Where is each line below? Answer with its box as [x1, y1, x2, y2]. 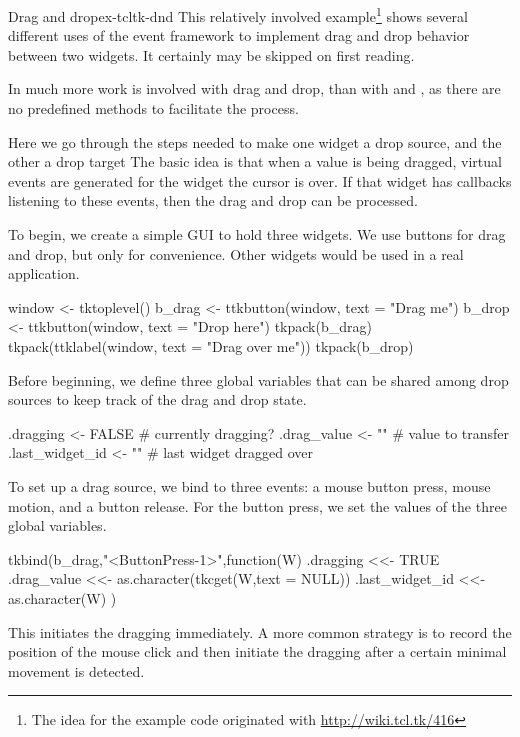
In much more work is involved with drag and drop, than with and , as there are [8, 78, 501, 99]
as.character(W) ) [8, 587, 117, 608]
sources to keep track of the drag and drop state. [8, 389, 307, 410]
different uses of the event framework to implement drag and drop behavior [8, 25, 470, 46]
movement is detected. [8, 660, 145, 681]
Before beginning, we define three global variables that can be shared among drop [8, 369, 509, 390]
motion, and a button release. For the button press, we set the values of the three [8, 495, 507, 516]
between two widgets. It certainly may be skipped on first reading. [8, 44, 415, 65]
